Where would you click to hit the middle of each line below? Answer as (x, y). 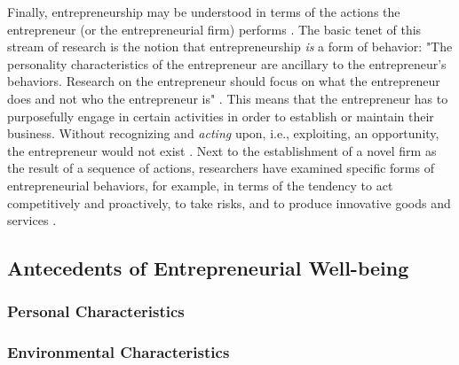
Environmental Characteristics (119, 352)
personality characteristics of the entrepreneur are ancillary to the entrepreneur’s (227, 63)
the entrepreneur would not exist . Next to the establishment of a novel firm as (222, 150)
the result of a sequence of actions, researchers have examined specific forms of (221, 168)
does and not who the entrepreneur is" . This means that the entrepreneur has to (228, 98)
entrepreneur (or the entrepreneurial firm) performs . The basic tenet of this (214, 29)
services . (32, 220)
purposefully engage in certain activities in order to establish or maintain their (221, 116)
